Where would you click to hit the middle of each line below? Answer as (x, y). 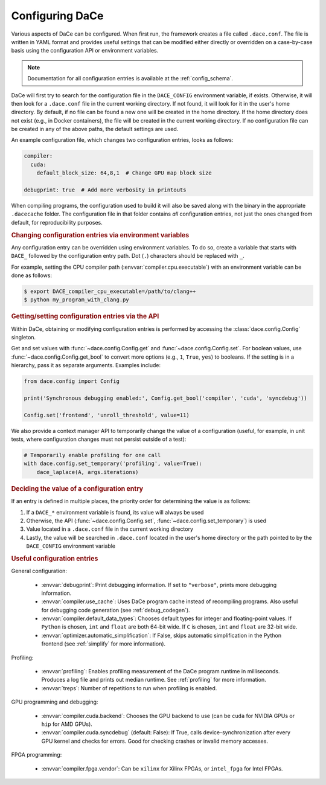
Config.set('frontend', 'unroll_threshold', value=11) (107, 415)
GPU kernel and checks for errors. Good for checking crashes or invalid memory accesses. (155, 741)
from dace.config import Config (72, 381)
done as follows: (32, 275)
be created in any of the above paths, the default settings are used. (95, 129)
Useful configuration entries (55, 559)
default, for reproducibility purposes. (57, 222)
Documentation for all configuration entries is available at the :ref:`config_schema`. (130, 78)
